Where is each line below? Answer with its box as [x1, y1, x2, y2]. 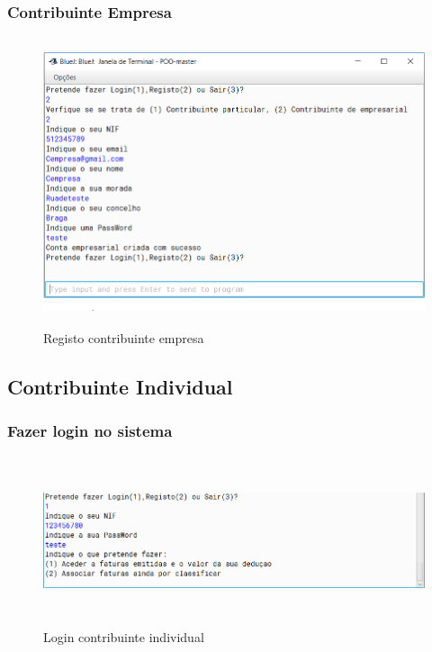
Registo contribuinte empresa [43, 328, 204, 347]
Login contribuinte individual [43, 627, 204, 646]
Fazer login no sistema [7, 420, 173, 442]
